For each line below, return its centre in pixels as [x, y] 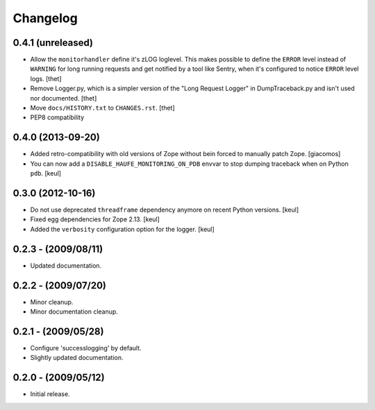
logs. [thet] [46, 78]
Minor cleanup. [52, 302]
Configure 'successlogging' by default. [86, 348]
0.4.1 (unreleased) [53, 43]
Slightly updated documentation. [77, 358]
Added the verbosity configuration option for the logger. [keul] [122, 229]
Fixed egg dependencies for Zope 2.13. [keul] [95, 219]
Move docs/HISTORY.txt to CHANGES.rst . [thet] [102, 108]
